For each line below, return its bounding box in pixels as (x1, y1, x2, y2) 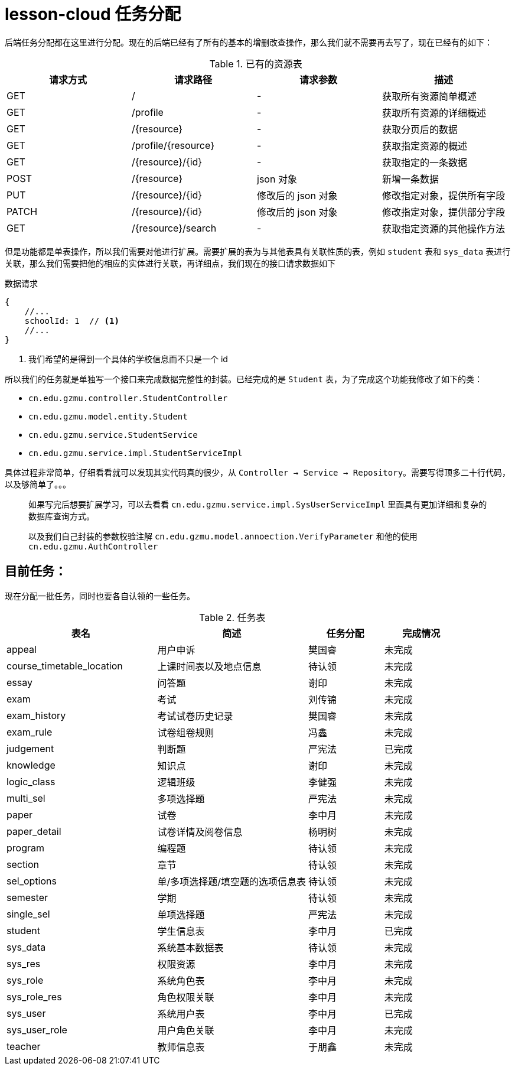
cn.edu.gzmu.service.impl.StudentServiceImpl (28, 448, 243, 458)
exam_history (6, 709, 66, 721)
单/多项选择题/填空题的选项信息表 (157, 875, 307, 887)
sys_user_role (6, 1023, 67, 1036)
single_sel (6, 908, 50, 920)
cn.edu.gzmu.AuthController (28, 541, 158, 551)
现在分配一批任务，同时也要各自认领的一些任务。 (5, 590, 195, 601)
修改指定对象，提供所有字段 (382, 189, 506, 201)
